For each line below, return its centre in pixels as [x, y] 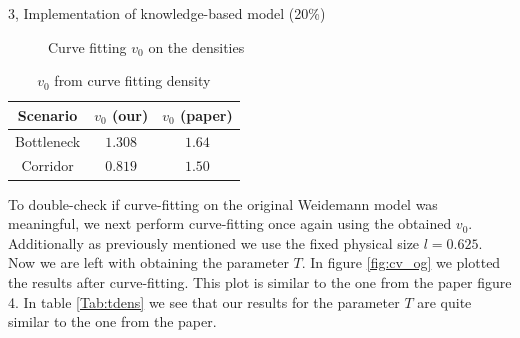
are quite [444, 301]
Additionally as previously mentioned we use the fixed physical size [214, 242]
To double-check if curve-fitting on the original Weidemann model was [223, 203]
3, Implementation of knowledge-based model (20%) [167, 13]
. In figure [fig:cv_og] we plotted [401, 262]
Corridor [47, 165]
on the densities [196, 46]
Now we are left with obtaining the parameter [148, 262]
